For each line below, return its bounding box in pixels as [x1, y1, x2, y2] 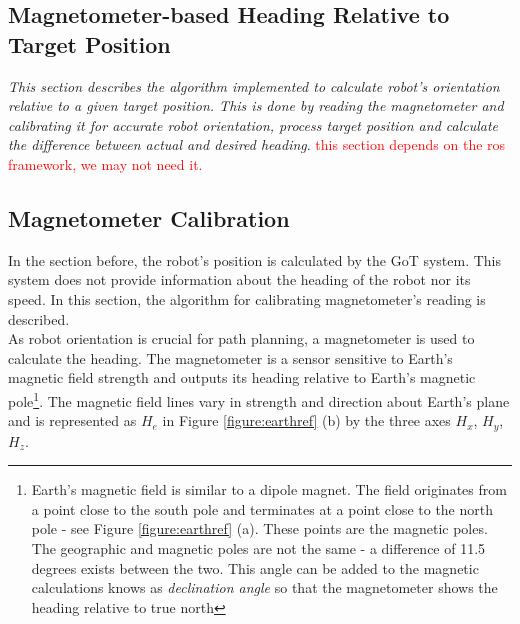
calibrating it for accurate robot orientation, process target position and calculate [8, 114, 499, 135]
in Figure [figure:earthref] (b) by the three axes [162, 410, 451, 431]
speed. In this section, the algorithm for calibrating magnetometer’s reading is [8, 288, 486, 309]
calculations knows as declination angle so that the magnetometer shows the [31, 577, 498, 598]
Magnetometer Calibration [8, 202, 290, 233]
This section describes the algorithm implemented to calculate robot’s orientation [8, 75, 500, 96]
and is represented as [8, 410, 137, 431]
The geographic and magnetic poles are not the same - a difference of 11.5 [31, 538, 486, 558]
